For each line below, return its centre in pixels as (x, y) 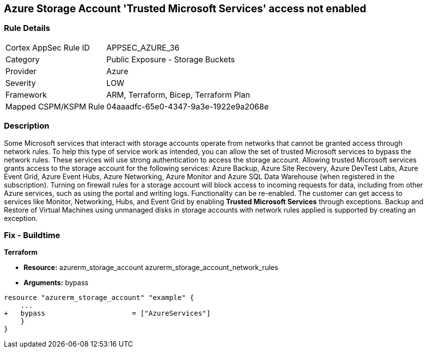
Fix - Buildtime (32, 235)
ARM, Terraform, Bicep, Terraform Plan (178, 95)
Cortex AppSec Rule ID (48, 47)
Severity (21, 83)
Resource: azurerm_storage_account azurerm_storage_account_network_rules (151, 268)
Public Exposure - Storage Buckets (171, 59)
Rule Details (27, 28)
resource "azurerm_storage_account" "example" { (99, 298)
